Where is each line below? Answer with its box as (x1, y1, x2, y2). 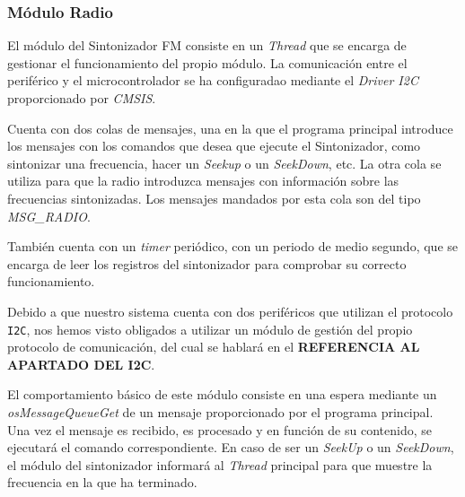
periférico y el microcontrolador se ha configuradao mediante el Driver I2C (7, 71, 418, 90)
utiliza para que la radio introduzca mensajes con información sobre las (7, 171, 399, 190)
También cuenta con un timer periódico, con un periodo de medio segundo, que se (7, 237, 458, 256)
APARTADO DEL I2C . (7, 354, 155, 373)
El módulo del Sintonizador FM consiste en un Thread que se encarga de (7, 36, 407, 55)
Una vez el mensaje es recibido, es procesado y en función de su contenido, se (7, 420, 432, 439)
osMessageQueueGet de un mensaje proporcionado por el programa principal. (7, 402, 434, 421)
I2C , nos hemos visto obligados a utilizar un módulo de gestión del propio (7, 319, 413, 338)
